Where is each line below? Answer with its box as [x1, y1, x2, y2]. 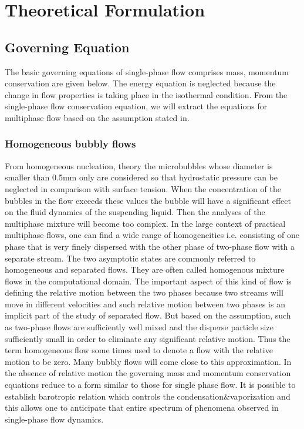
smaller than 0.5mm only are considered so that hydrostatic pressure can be [5, 171, 278, 183]
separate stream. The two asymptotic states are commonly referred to [5, 252, 256, 264]
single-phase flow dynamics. [5, 413, 104, 425]
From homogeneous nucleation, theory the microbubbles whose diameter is [5, 159, 273, 172]
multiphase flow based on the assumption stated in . [5, 111, 190, 123]
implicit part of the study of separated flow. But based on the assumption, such [5, 309, 291, 321]
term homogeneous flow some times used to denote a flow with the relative [5, 344, 273, 356]
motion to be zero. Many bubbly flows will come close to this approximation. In [5, 355, 292, 367]
